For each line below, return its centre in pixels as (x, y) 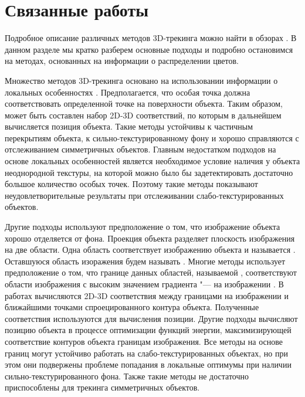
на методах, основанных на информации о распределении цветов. (122, 61)
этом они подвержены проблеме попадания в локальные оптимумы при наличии (148, 364)
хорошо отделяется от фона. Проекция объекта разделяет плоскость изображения (150, 238)
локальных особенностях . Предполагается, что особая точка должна (128, 92)
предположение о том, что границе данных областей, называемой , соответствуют (151, 272)
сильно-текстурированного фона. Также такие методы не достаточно (127, 376)
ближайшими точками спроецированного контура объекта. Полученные (132, 307)
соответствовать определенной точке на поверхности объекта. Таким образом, (144, 104)
